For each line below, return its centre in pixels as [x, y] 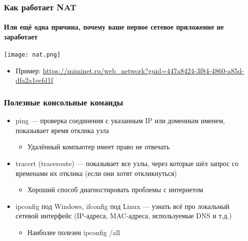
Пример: [28, 70]
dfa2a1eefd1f [34, 80]
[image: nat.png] [32, 55]
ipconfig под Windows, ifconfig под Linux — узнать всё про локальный [123, 206]
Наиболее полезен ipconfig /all [74, 232]
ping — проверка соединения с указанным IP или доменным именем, [120, 120]
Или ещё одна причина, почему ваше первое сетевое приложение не [114, 27]
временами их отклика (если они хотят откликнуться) [96, 173]
